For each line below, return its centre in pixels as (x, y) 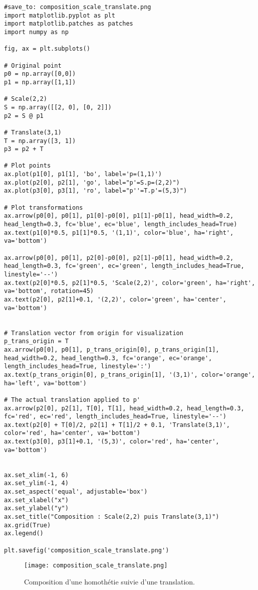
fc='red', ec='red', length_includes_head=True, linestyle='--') (115, 417)
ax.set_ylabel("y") (36, 508)
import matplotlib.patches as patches (69, 24)
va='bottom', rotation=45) (49, 291)
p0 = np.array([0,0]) (40, 74)
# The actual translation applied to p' (72, 400)
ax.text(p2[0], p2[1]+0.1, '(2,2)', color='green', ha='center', (115, 299)
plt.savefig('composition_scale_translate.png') (87, 550)
